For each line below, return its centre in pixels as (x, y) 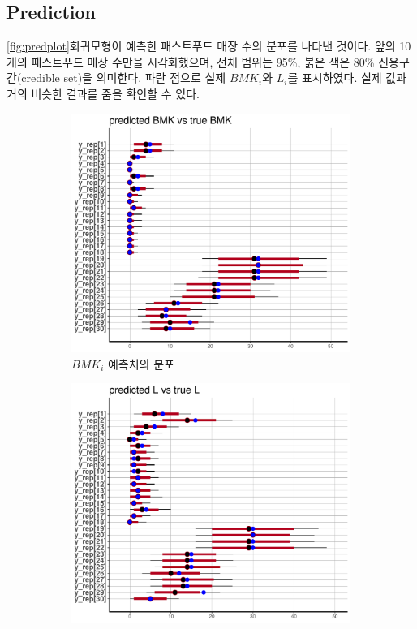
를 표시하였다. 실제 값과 (347, 78)
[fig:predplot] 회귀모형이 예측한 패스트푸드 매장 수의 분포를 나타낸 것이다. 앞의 (201, 46)
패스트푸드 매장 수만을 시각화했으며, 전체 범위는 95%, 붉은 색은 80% (203, 61)
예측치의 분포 (141, 363)
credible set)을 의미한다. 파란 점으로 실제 (124, 78)
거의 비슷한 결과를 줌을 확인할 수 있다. (103, 93)
